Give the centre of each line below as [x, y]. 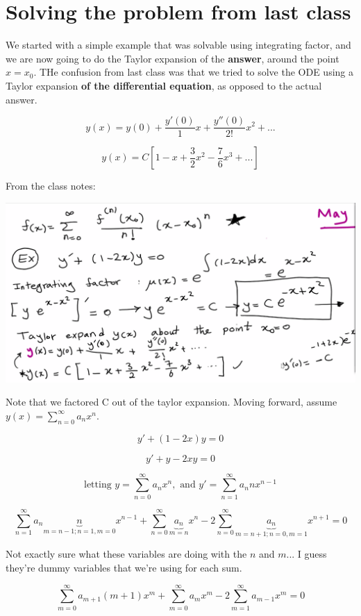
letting [98, 485]
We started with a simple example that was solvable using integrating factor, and [178, 45]
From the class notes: [51, 186]
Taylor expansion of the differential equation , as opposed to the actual [164, 85]
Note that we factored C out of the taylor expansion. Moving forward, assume [171, 402]
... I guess [307, 554]
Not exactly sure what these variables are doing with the [126, 554]
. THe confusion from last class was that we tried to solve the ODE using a [193, 72]
